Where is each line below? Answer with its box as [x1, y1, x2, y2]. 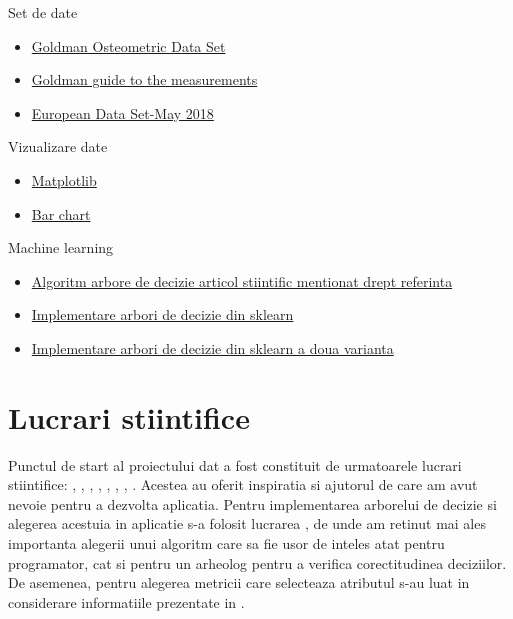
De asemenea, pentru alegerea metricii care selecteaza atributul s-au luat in [8, 572, 470, 593]
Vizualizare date [8, 136, 108, 157]
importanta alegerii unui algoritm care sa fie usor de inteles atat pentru [8, 533, 445, 554]
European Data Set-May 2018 [31, 102, 214, 123]
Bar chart [31, 203, 91, 224]
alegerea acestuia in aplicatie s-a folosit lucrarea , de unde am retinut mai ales [8, 513, 486, 534]
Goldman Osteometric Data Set [31, 35, 226, 56]
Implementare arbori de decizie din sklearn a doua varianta [31, 337, 394, 358]
